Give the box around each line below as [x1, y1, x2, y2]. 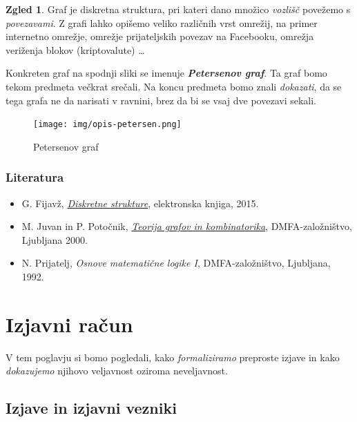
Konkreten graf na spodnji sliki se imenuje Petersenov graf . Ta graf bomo [6, 66, 327, 80]
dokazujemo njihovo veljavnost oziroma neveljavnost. [6, 363, 228, 378]
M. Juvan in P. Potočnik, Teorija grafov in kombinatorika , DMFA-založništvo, [21, 219, 352, 233]
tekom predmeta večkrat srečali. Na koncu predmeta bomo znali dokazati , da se [6, 79, 342, 93]
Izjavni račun [6, 309, 133, 338]
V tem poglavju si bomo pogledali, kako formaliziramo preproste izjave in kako [6, 349, 340, 364]
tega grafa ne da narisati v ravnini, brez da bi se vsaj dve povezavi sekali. [6, 93, 317, 107]
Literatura [6, 169, 64, 186]
